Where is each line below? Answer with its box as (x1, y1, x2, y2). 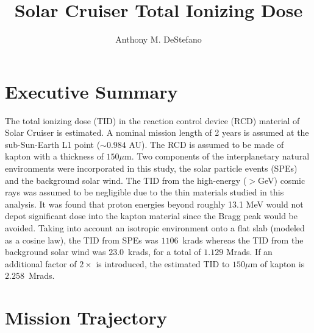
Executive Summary (5, 79, 178, 103)
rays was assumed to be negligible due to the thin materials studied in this (5, 186, 284, 198)
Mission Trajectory (5, 305, 167, 330)
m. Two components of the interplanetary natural (124, 150, 310, 163)
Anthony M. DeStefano (115, 33, 202, 46)
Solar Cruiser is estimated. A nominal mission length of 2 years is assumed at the (5, 126, 309, 139)
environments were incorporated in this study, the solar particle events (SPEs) (5, 162, 298, 175)
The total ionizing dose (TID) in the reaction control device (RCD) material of (5, 114, 300, 127)
